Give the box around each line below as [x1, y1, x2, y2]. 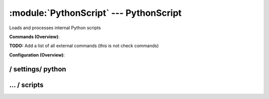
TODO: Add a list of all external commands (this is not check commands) [9, 43, 159, 49]
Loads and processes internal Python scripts [9, 25, 101, 31]
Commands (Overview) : [9, 34, 60, 40]
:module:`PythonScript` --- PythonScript [9, 7, 182, 18]
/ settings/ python [9, 65, 67, 73]
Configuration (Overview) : [9, 52, 65, 58]
